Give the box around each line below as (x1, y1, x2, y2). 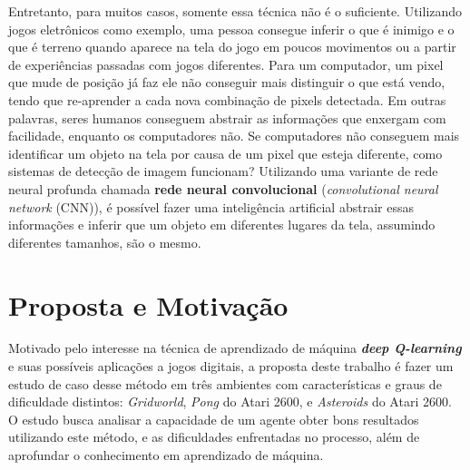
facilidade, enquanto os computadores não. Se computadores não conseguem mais (8, 126, 460, 145)
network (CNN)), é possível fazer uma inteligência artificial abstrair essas (8, 197, 414, 216)
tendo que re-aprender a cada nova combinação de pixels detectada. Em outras (8, 90, 446, 109)
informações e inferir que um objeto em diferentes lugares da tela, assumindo (8, 215, 436, 234)
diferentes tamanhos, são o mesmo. (8, 232, 201, 251)
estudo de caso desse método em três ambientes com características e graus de (8, 374, 442, 393)
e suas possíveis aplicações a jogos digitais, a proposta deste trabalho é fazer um (8, 357, 454, 376)
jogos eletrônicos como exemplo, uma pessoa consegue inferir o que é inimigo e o (8, 19, 455, 38)
